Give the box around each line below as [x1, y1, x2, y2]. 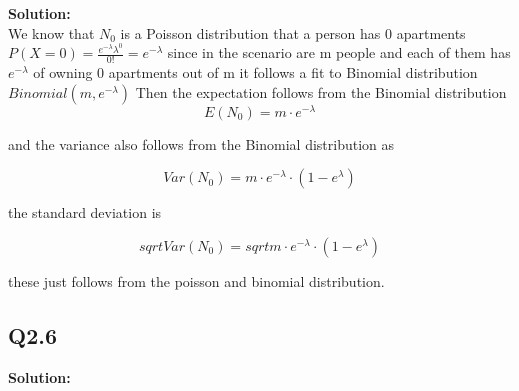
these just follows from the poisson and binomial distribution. [8, 270, 385, 291]
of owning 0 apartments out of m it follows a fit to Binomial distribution [33, 62, 478, 83]
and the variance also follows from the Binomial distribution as [8, 133, 395, 154]
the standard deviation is [8, 202, 162, 223]
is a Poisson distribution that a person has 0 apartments [120, 22, 466, 43]
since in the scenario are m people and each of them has [167, 42, 511, 63]
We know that [8, 22, 95, 43]
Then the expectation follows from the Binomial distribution [135, 81, 507, 102]
